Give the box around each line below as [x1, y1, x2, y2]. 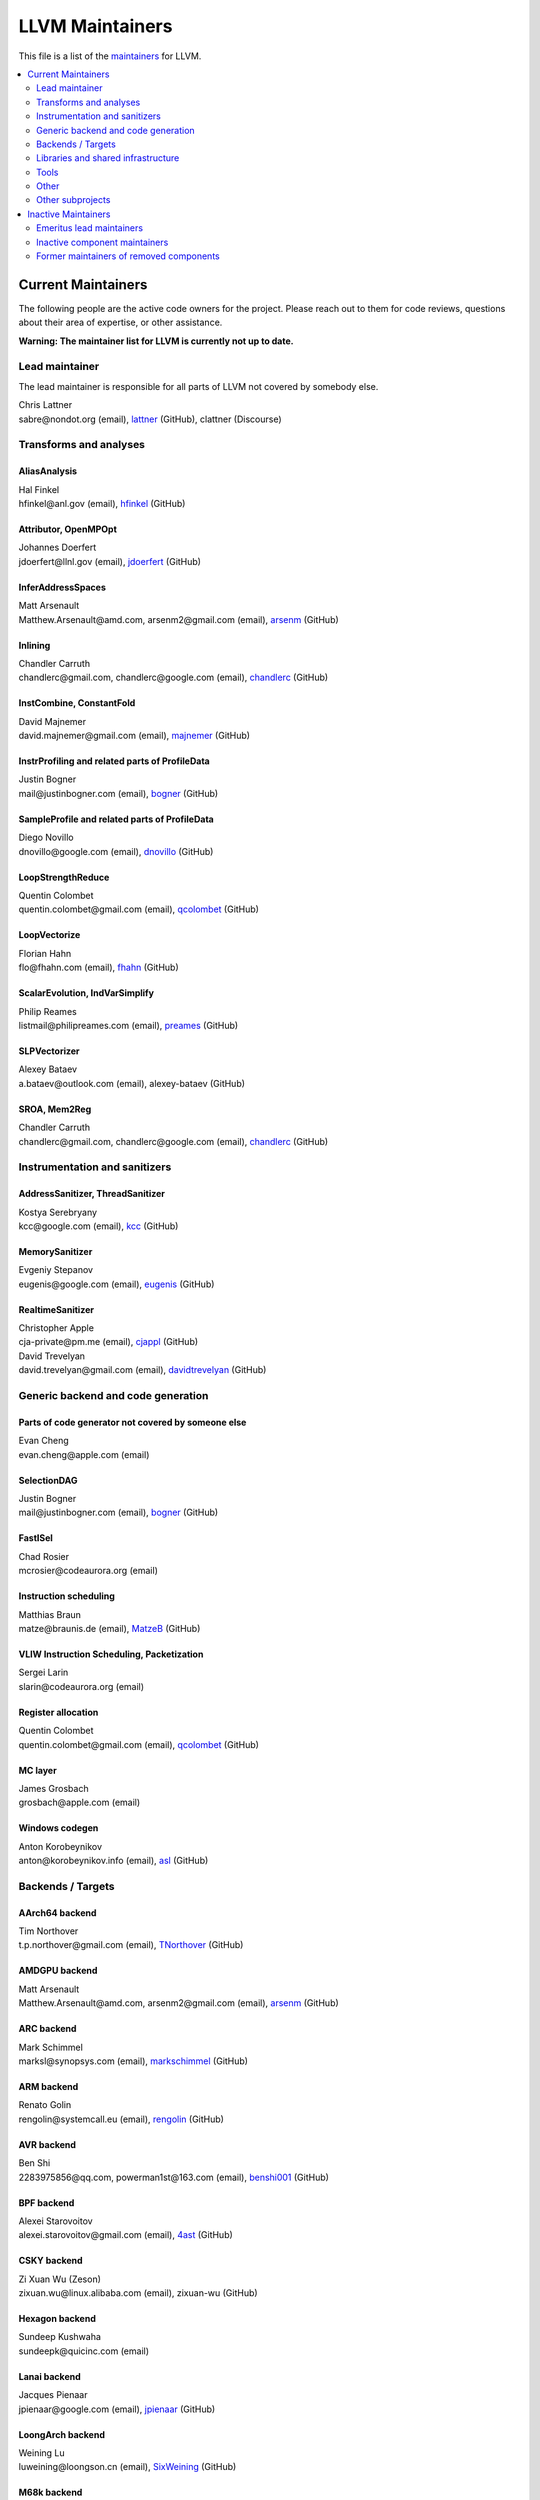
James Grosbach [18, 1782, 89, 1794]
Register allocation [18, 1706, 99, 1718]
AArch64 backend [18, 1906, 97, 1919]
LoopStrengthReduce [18, 871, 110, 883]
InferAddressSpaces [18, 581, 107, 593]
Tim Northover [18, 1925, 79, 1937]
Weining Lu [18, 2447, 65, 2459]
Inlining [18, 639, 51, 651]
